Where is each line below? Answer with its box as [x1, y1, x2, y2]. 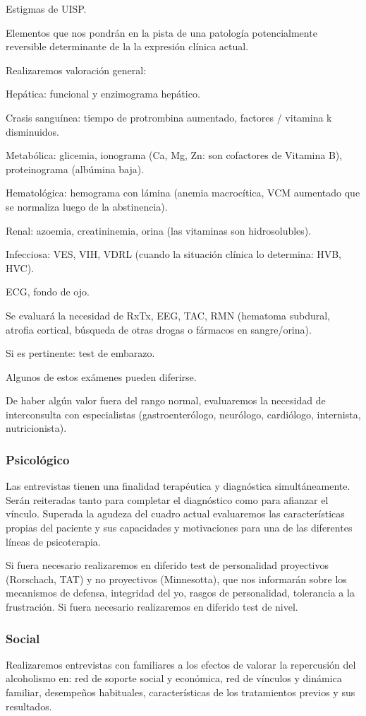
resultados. [6, 698, 52, 713]
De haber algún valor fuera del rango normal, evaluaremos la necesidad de [6, 393, 326, 408]
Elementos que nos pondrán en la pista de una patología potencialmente [6, 25, 317, 40]
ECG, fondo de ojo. [6, 284, 90, 299]
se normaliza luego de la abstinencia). [6, 199, 168, 213]
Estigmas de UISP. [6, 1, 87, 16]
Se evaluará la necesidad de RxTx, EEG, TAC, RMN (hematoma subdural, [6, 307, 331, 322]
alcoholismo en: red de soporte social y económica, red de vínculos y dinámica [6, 671, 342, 686]
